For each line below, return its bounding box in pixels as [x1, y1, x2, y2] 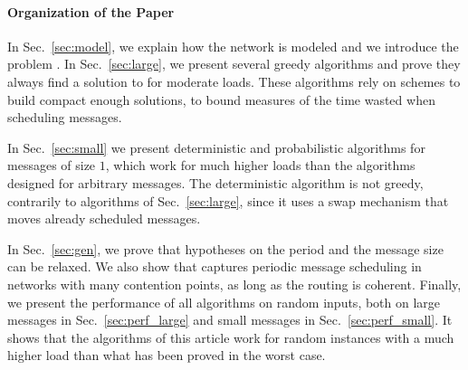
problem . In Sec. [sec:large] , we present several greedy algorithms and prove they [7, 54, 461, 73]
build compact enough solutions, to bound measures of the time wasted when [7, 90, 435, 109]
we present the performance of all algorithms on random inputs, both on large [7, 292, 441, 311]
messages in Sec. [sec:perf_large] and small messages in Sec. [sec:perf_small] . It [7, 310, 453, 329]
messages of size [7, 156, 96, 175]
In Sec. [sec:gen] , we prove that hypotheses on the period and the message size [7, 239, 444, 258]
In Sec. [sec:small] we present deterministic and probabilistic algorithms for [7, 138, 425, 157]
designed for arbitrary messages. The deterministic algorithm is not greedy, [7, 173, 424, 192]
